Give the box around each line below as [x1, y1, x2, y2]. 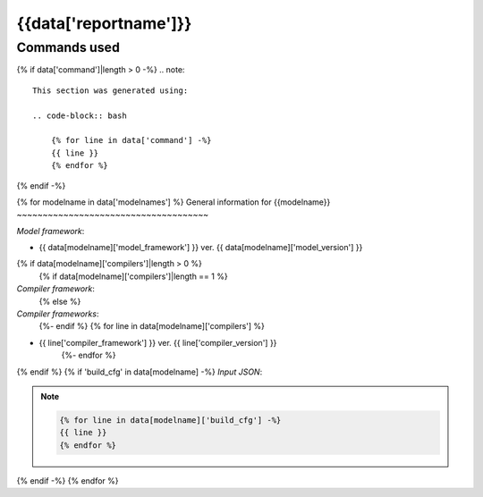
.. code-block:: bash [32, 110, 127, 121]
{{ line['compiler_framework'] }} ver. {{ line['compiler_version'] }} [38, 337, 277, 348]
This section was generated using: [32, 85, 189, 96]
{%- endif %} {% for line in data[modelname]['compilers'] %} [38, 321, 266, 332]
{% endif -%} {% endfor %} [16, 475, 120, 486]
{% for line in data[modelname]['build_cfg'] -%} [59, 415, 282, 425]
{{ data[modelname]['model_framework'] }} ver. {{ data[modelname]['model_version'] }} [38, 242, 363, 253]
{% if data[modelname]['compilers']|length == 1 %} [38, 271, 228, 282]
